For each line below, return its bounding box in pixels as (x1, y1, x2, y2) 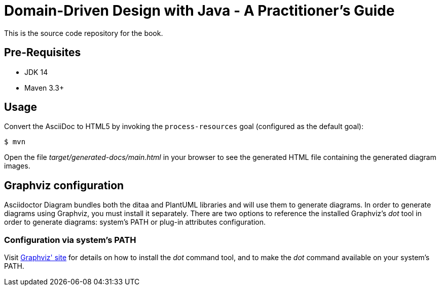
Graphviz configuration (4, 179, 124, 192)
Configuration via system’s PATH (4, 234, 136, 245)
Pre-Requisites (4, 46, 81, 59)
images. (4, 161, 30, 171)
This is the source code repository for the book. (4, 28, 163, 37)
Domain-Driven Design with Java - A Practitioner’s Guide (4, 2, 395, 19)
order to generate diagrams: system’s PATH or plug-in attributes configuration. (4, 218, 266, 227)
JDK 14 (24, 67, 48, 76)
